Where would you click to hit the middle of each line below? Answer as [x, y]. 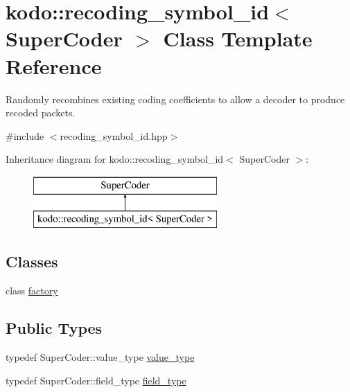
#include [25, 135]
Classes [32, 261]
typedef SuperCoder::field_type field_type [96, 380]
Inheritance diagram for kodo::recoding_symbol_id [115, 159]
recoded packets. [41, 113]
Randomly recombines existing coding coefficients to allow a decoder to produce [175, 99]
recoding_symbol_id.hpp [114, 135]
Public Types [54, 328]
